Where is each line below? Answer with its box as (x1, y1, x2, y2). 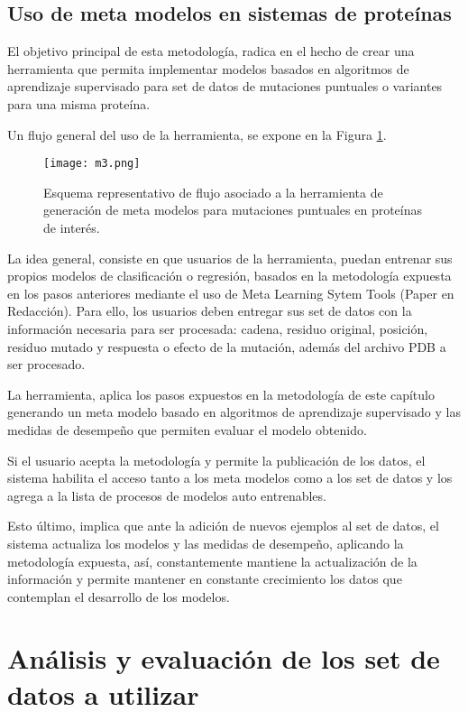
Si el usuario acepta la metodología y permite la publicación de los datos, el (7, 450, 426, 469)
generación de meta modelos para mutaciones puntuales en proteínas (43, 200, 423, 219)
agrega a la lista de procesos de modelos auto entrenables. (7, 485, 326, 504)
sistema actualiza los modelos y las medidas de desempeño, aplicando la (7, 533, 404, 552)
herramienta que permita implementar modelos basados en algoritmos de (7, 59, 409, 78)
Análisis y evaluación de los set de (7, 640, 440, 677)
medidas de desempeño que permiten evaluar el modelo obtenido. (7, 420, 367, 439)
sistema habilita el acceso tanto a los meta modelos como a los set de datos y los (7, 468, 453, 487)
